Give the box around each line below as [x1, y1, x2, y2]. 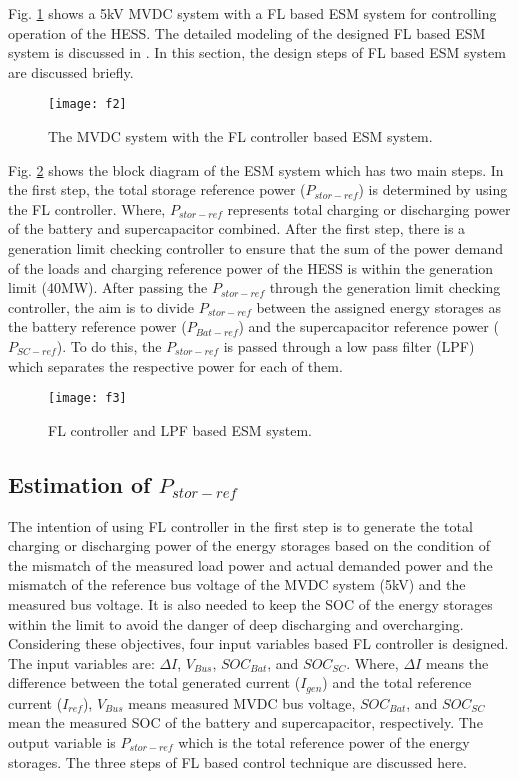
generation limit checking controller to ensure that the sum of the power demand [8, 238, 503, 258]
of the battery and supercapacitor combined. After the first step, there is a [8, 218, 466, 239]
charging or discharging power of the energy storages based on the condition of [8, 535, 490, 556]
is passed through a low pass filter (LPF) [223, 335, 475, 356]
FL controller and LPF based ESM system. [48, 419, 312, 440]
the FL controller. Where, [8, 198, 166, 219]
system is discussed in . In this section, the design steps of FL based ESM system [8, 42, 506, 63]
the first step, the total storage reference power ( [8, 179, 306, 200]
